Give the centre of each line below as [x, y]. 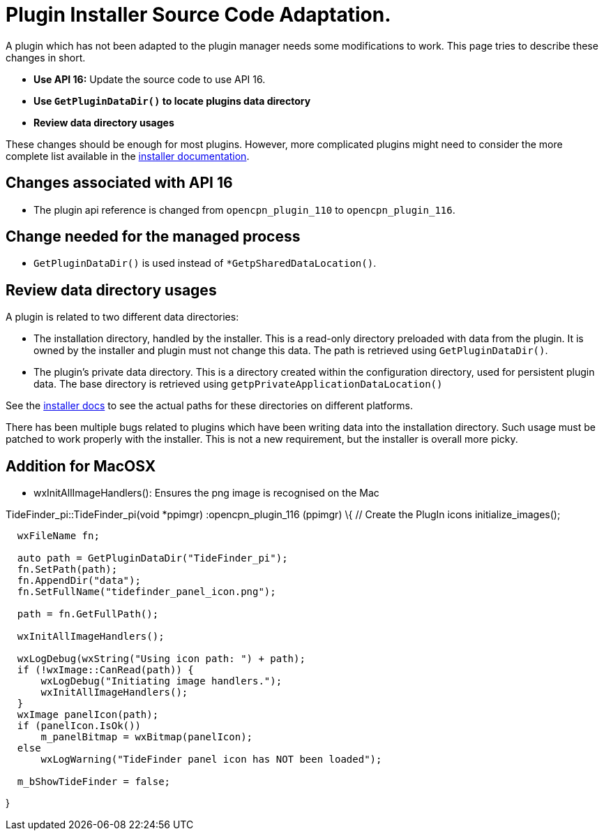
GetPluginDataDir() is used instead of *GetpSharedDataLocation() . [205, 263]
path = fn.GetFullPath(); [88, 614]
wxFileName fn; [58, 536]
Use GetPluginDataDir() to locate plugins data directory [172, 101]
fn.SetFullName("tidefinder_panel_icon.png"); [146, 592]
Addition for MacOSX [81, 466]
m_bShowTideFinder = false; [94, 782]
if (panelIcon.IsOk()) [79, 726]
